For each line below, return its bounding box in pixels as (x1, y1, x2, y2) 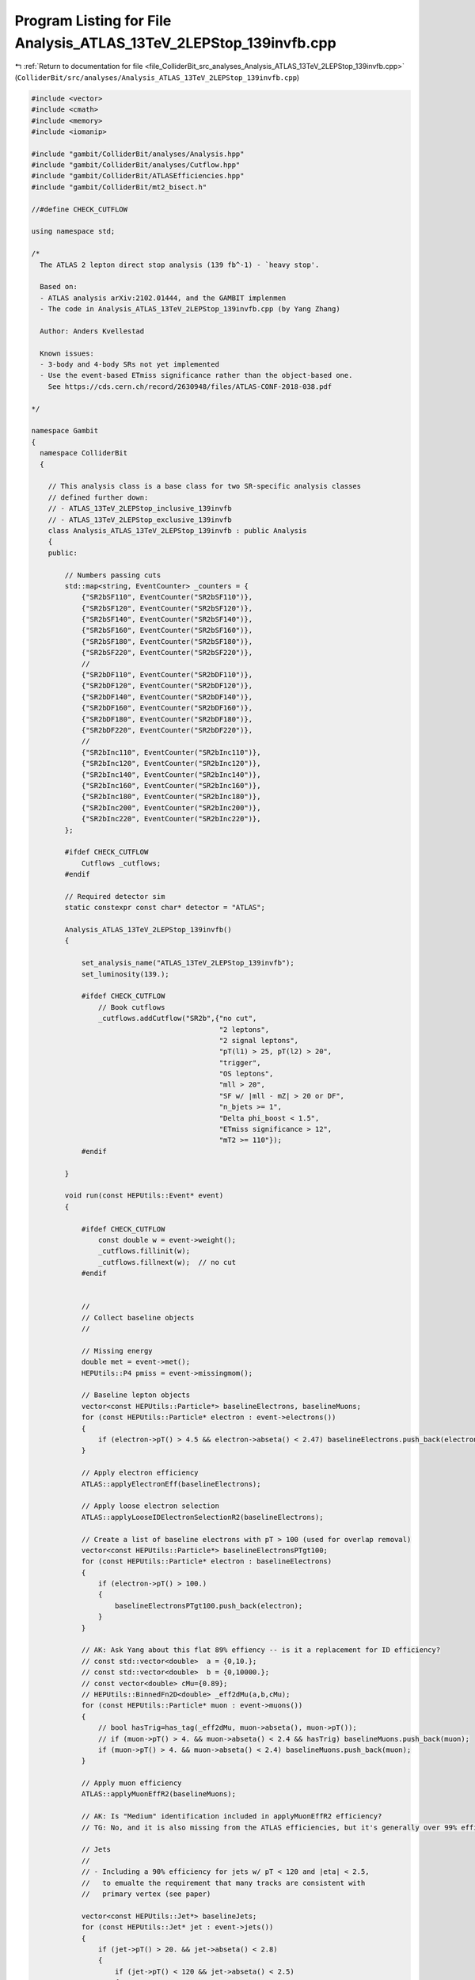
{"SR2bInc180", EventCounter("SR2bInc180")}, (81, 792, 261, 802)
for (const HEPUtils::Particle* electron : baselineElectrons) (81, 1557, 332, 1566)
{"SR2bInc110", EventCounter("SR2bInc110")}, (81, 748, 261, 756)
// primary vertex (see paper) (81, 1890, 211, 1898)
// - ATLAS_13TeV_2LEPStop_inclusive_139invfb (47, 504, 233, 513)
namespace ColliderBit (40, 448, 128, 458)
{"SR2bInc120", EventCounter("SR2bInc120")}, (81, 759, 261, 768)
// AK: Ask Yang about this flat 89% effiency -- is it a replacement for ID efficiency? (81, 1646, 441, 1654)
